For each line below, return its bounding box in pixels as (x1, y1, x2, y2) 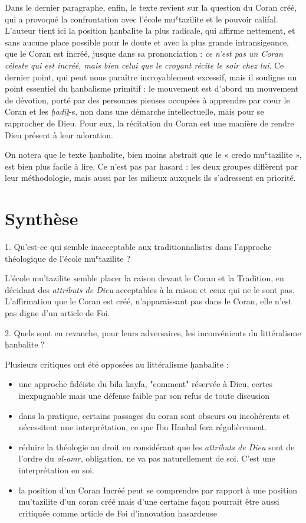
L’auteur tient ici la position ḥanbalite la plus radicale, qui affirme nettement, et (5, 24, 295, 37)
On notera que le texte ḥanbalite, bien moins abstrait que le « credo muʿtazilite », (5, 148, 302, 161)
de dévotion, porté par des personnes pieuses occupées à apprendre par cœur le (5, 93, 290, 106)
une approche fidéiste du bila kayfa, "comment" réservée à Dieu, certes (18, 378, 273, 390)
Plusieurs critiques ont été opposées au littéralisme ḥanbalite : (5, 358, 229, 370)
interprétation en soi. (18, 463, 94, 476)
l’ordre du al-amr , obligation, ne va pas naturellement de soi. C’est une (18, 452, 275, 464)
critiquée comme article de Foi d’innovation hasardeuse (18, 506, 217, 519)
